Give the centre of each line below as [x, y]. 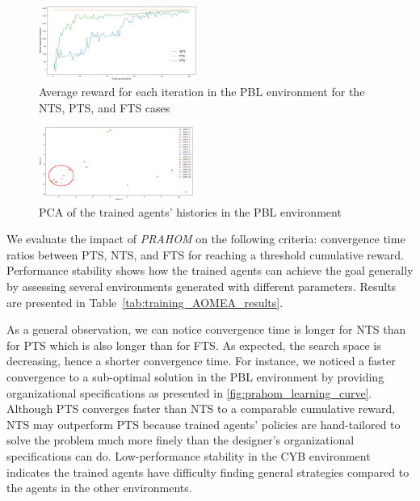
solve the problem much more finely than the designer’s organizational [181, 440]
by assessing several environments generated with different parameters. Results [202, 286]
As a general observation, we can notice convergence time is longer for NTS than [206, 329]
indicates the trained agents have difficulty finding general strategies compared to [208, 472]
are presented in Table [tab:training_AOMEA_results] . [145, 302]
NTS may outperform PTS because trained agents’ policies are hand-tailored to [204, 424]
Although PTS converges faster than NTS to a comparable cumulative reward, [201, 408]
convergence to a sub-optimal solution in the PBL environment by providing [195, 377]
